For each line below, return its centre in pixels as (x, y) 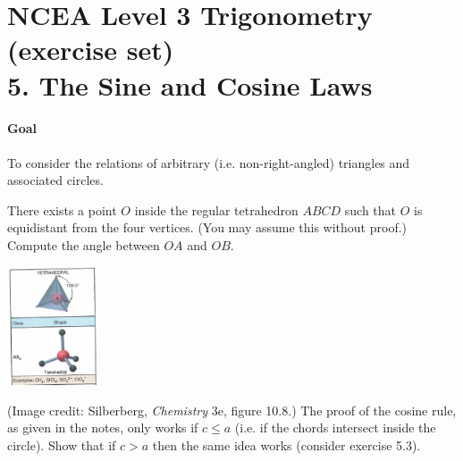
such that (370, 210)
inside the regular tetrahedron (216, 210)
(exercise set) (91, 50)
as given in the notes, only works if (103, 427)
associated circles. (55, 180)
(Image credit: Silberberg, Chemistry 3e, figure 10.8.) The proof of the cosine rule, (232, 410)
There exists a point (62, 210)
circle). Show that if (62, 445)
